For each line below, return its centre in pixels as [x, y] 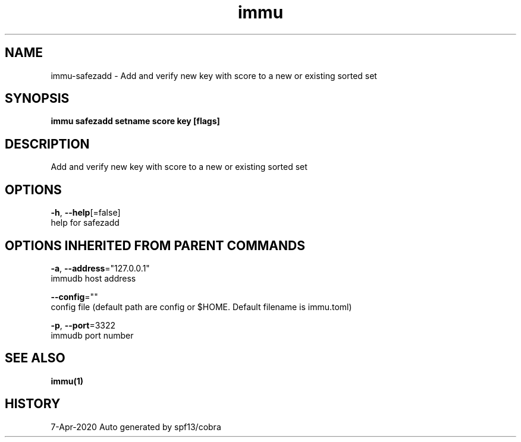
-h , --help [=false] [86, 213]
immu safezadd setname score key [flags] [135, 121]
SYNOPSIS [37, 99]
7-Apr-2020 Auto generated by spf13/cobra [136, 427]
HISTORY [33, 404]
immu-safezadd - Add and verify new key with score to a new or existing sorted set [214, 75]
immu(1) [67, 381]
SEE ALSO [35, 358]
